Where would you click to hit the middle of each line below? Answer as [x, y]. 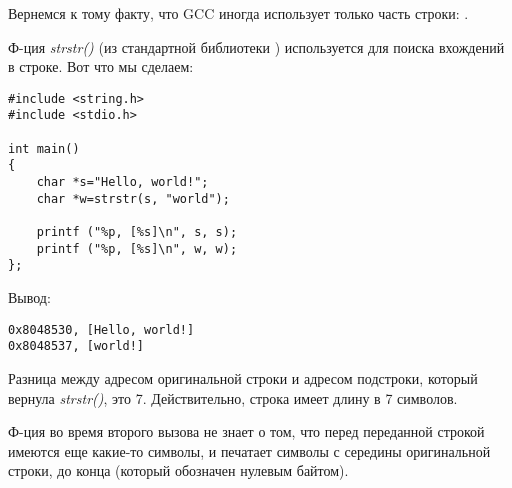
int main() [44, 148]
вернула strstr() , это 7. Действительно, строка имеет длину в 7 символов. [233, 397]
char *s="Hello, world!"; [122, 182]
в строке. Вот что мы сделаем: [101, 66]
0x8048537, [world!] [76, 346]
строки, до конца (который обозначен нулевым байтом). [178, 470]
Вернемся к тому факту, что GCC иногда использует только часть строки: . [238, 13]
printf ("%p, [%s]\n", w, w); [137, 248]
